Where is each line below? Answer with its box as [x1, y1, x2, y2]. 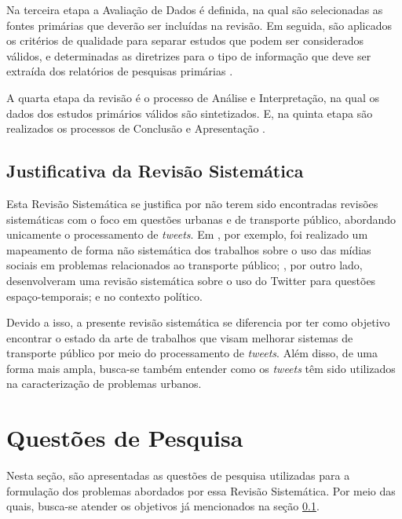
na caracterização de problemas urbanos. [6, 375, 202, 392]
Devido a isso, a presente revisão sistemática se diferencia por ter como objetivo [6, 314, 390, 331]
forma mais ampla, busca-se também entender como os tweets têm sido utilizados [6, 360, 396, 376]
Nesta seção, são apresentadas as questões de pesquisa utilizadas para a [6, 467, 350, 484]
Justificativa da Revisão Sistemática [6, 159, 304, 183]
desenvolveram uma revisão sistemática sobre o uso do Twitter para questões [6, 272, 376, 288]
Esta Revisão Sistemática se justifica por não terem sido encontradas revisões [6, 195, 378, 211]
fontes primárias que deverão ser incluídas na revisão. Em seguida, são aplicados [6, 16, 392, 33]
